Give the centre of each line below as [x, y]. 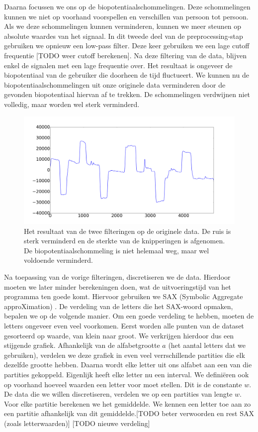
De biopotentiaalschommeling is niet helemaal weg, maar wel [117, 250]
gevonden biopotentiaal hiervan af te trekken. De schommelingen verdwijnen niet [127, 94]
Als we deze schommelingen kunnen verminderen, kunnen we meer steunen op [123, 26]
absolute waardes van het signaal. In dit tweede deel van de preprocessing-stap [124, 36]
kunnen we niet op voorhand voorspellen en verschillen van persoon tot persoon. [126, 16]
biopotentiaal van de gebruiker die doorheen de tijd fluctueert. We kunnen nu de [127, 75]
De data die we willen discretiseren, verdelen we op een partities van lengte [118, 394]
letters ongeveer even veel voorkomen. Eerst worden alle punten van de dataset [124, 326]
